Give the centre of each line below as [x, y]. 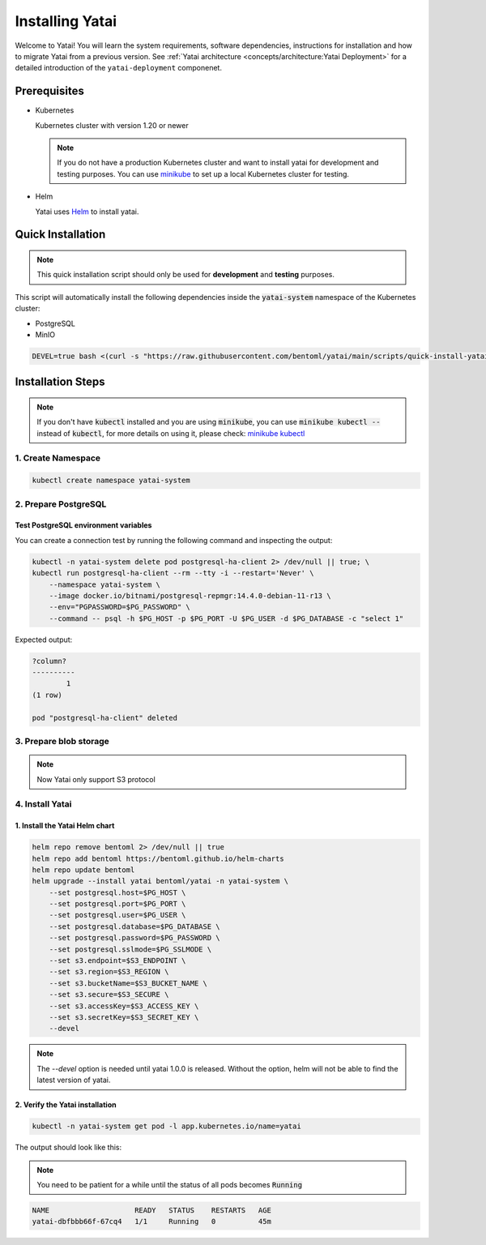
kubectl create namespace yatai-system [111, 481]
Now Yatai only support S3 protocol [96, 779]
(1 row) [47, 695]
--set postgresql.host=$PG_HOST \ [117, 892]
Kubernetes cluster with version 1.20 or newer [112, 125]
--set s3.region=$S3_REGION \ [109, 972]
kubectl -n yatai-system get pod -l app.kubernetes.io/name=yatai [166, 1126]
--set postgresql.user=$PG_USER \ [117, 915]
